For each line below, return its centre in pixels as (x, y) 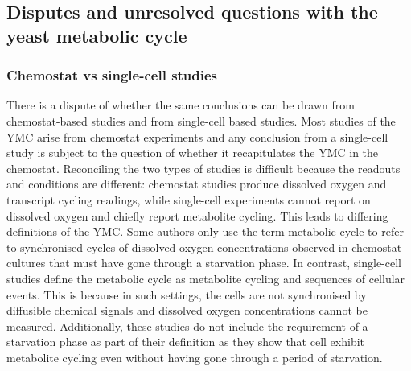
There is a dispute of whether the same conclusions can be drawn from (181, 105)
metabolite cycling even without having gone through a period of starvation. (195, 357)
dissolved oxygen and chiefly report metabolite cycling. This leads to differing (197, 215)
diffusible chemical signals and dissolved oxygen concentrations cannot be (187, 310)
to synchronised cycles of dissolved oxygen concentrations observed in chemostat (204, 247)
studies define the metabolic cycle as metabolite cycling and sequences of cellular (206, 278)
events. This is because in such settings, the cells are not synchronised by (187, 294)
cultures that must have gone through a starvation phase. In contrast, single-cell (204, 263)
